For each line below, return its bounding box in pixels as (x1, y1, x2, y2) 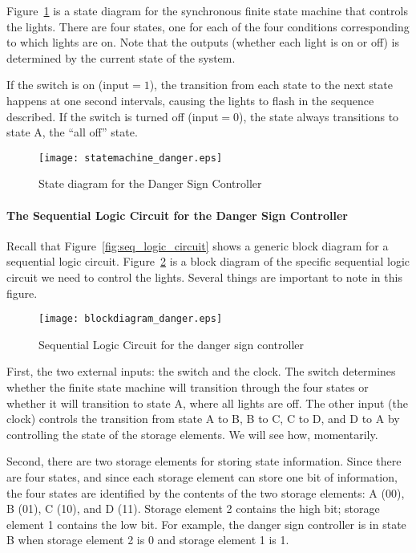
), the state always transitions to (239, 108, 399, 124)
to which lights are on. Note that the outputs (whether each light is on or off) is (6, 34, 400, 51)
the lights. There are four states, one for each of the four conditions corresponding (6, 18, 410, 35)
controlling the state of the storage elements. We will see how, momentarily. (6, 425, 378, 442)
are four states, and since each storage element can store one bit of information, (6, 468, 398, 485)
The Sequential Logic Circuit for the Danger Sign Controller (6, 206, 348, 223)
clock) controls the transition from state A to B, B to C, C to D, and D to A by (6, 410, 400, 427)
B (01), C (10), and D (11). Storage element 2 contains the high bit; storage (6, 500, 380, 517)
